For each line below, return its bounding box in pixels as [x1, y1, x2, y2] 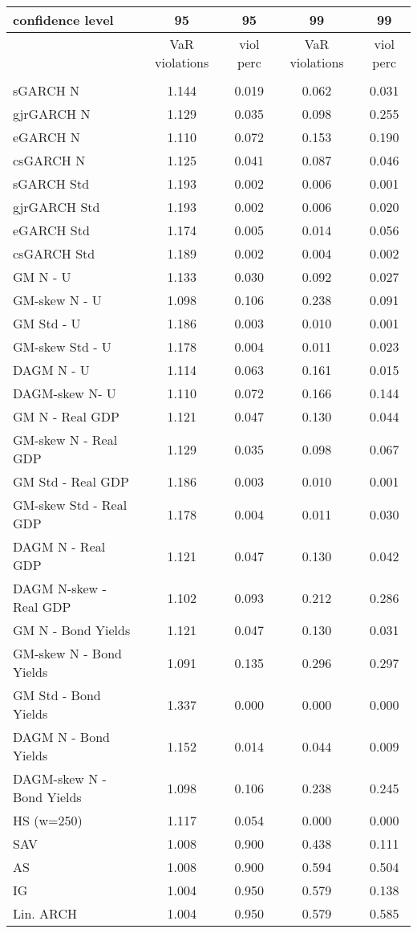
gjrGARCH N [13, 104, 91, 123]
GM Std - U [13, 314, 81, 332]
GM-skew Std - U [13, 337, 111, 356]
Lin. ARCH [13, 904, 78, 923]
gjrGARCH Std [13, 198, 100, 216]
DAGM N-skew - [13, 579, 107, 597]
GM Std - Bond [13, 686, 101, 704]
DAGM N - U [13, 361, 90, 379]
